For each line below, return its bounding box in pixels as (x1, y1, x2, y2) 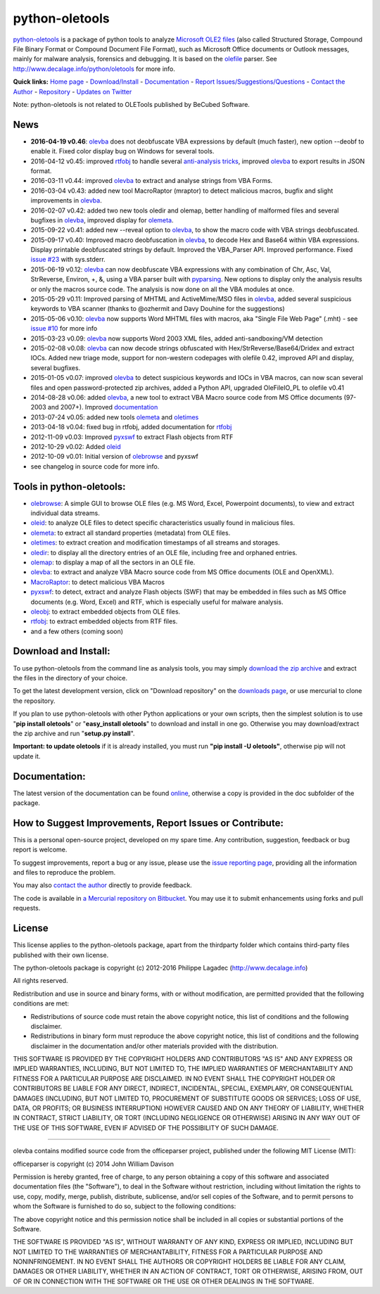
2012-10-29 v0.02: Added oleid (30, 442, 121, 450)
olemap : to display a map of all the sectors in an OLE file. (30, 558, 196, 566)
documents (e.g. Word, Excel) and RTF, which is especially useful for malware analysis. (30, 597, 284, 606)
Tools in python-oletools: (13, 481, 126, 493)
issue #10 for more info (30, 324, 98, 333)
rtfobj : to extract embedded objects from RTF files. (30, 617, 178, 626)
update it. (13, 751, 41, 760)
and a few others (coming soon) (30, 627, 123, 635)
